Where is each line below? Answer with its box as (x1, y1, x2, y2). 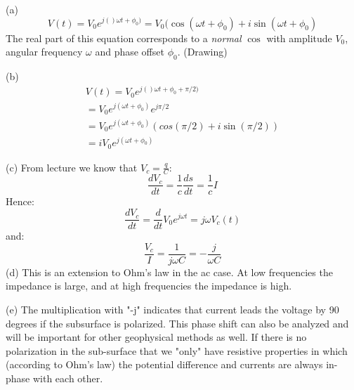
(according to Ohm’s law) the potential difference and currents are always (6, 357, 323, 372)
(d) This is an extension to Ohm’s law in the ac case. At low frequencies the (6, 264, 333, 279)
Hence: (6, 194, 34, 209)
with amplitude (266, 30, 332, 45)
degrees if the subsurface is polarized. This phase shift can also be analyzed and (6, 316, 349, 330)
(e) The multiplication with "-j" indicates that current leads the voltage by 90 (6, 301, 339, 316)
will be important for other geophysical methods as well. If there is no (6, 330, 307, 344)
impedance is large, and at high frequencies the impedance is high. (6, 278, 292, 293)
